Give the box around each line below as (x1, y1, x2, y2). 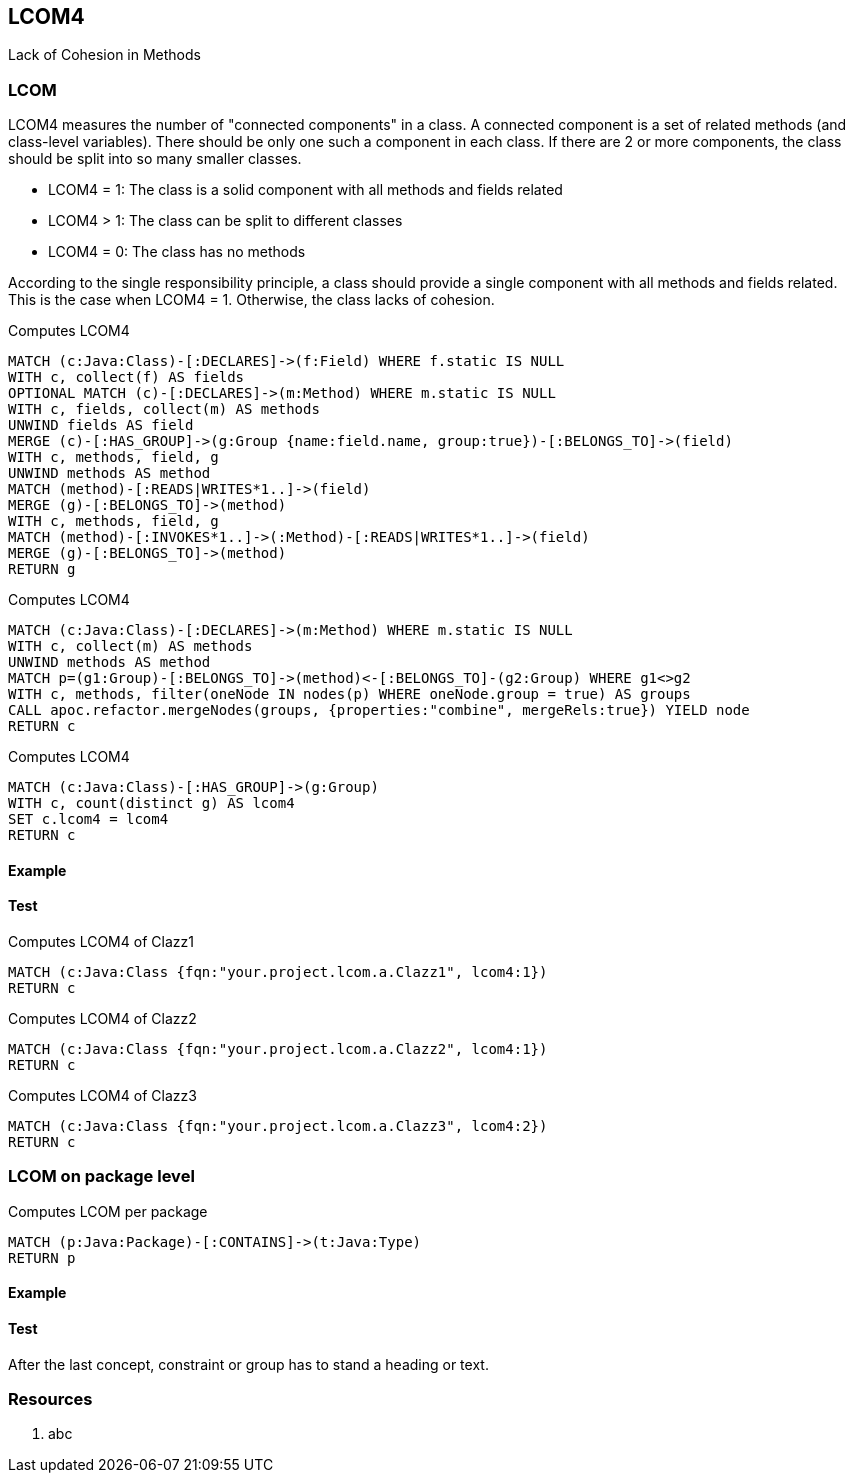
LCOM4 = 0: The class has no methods (48, 243, 306, 261)
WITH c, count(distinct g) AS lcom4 (8, 795, 295, 812)
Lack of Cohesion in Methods (8, 46, 201, 64)
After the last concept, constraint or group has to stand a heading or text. (8, 1355, 489, 1373)
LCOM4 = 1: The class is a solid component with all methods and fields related (48, 181, 563, 199)
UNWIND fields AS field (8, 417, 194, 434)
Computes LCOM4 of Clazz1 (8, 933, 194, 950)
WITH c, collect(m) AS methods (8, 638, 253, 655)
